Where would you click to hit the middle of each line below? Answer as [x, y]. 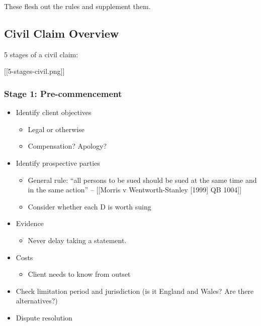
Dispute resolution [44, 317]
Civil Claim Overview [62, 33]
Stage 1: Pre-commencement [63, 93]
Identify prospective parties [58, 162]
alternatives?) [37, 301]
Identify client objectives [54, 112]
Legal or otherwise [56, 129]
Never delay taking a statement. [77, 240]
